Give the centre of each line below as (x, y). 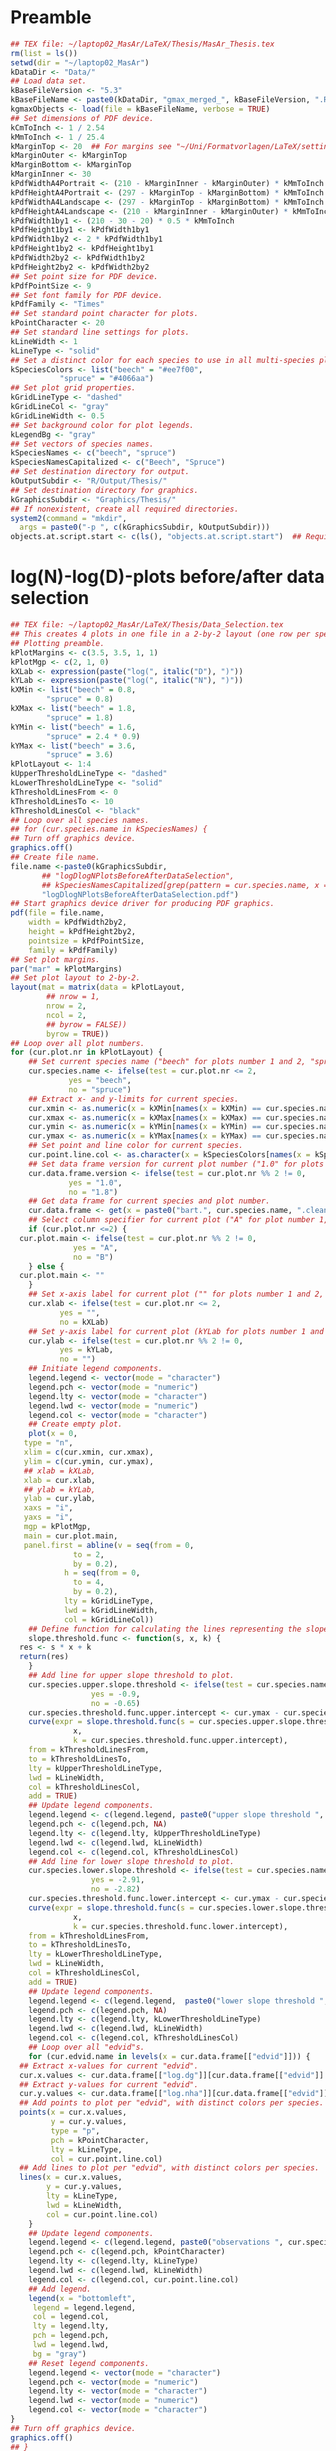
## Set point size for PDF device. (84, 276)
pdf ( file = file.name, (57, 913)
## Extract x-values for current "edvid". (109, 2066)
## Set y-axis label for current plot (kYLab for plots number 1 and (176, 1331)
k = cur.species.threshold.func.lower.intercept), (180, 1926)
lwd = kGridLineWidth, (111, 1610)
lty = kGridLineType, (109, 1601)
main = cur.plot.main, (70, 1536)
